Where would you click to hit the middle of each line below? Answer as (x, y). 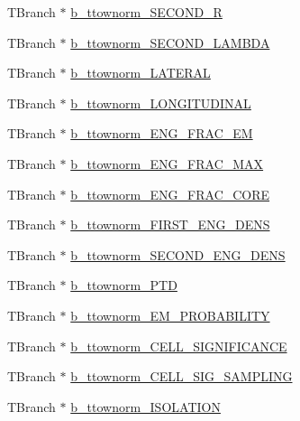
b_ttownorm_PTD (124, 285)
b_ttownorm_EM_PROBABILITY (170, 315)
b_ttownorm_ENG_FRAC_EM (162, 133)
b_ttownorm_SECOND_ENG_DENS (178, 254)
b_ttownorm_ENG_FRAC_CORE (170, 194)
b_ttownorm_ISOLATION (145, 406)
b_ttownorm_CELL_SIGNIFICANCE (179, 346)
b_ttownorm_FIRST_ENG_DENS (170, 225)
